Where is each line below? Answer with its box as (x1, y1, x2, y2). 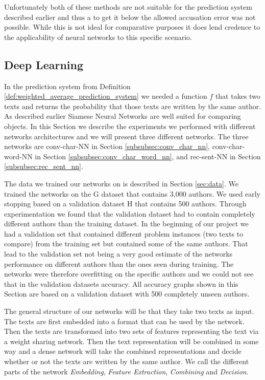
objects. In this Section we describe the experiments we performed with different (4, 120, 256, 131)
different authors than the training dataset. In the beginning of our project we (4, 218, 249, 229)
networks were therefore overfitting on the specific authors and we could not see (4, 268, 254, 279)
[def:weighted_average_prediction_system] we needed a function (4, 91, 207, 101)
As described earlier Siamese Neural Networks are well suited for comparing (4, 111, 241, 121)
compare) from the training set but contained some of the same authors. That (4, 238, 248, 249)
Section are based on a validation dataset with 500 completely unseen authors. (4, 288, 250, 299)
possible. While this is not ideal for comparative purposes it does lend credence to (4, 22, 260, 32)
